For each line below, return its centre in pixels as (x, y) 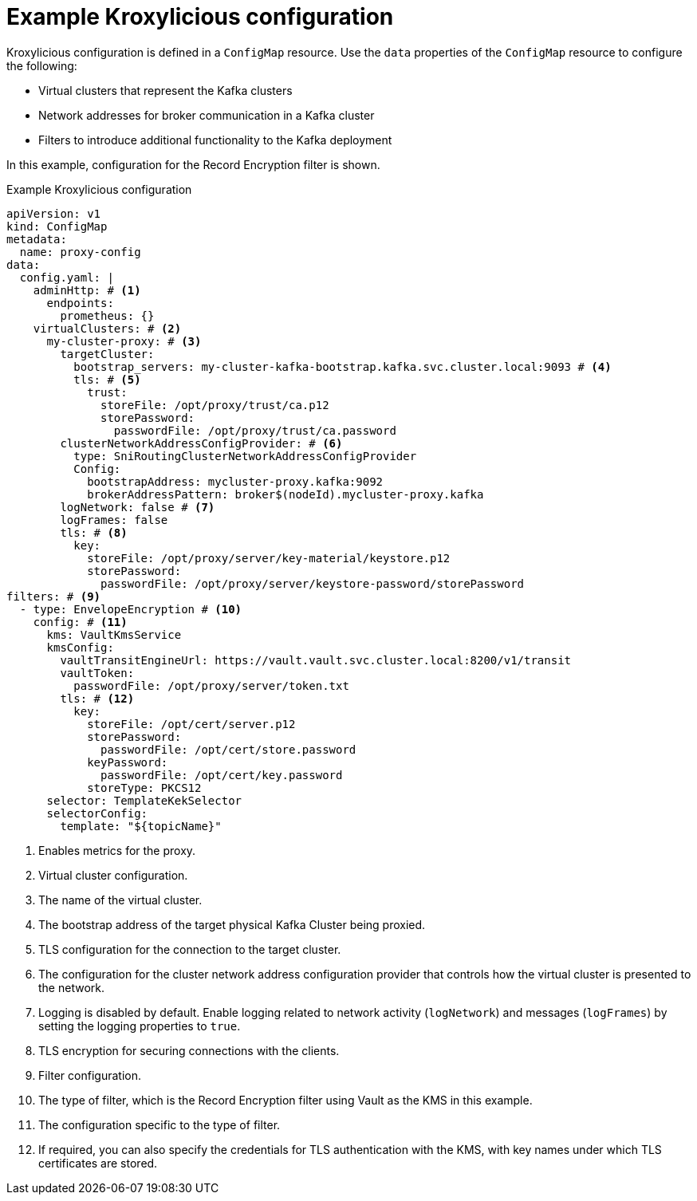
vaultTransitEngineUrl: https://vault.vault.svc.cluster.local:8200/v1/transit (316, 660)
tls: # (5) (107, 379)
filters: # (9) (54, 596)
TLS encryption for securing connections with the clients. (189, 1050)
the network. (71, 987)
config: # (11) (80, 622)
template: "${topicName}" (141, 826)
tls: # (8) (94, 532)
